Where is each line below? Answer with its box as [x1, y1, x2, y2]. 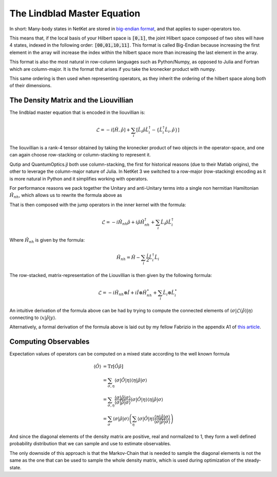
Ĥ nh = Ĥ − [116, 254, 141, 262]
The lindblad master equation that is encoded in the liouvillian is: [9, 109, 146, 115]
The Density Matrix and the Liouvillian [9, 96, 133, 105]
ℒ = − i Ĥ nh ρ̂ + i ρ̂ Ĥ [102, 219, 145, 226]
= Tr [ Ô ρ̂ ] [103, 364, 124, 369]
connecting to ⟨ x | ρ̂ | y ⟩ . [9, 314, 56, 321]
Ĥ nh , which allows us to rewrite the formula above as [9, 192, 123, 200]
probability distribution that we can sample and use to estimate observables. [9, 441, 171, 447]
